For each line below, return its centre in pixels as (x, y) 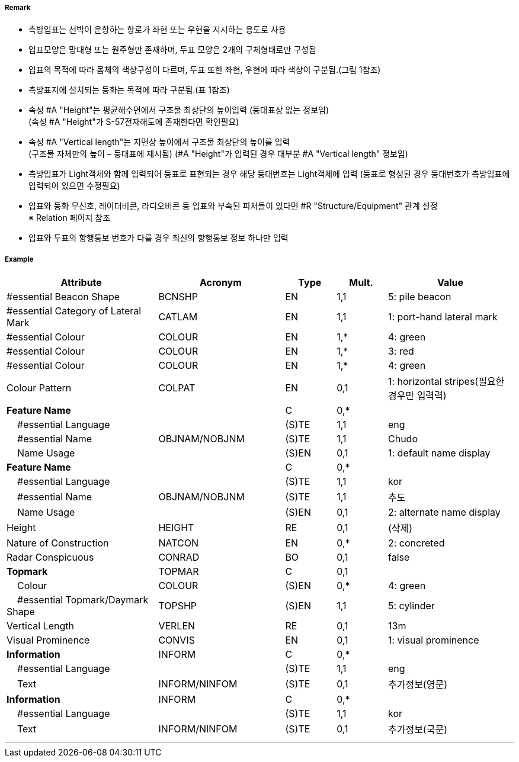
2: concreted (416, 543)
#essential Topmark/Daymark (83, 600)
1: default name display (439, 453)
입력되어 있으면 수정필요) (74, 186)
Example (19, 259)
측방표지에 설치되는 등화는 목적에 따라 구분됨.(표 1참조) (129, 90)
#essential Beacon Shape (63, 297)
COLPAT (177, 388)
